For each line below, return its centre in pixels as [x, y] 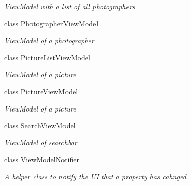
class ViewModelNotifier [42, 159]
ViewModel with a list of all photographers [70, 6]
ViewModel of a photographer [49, 40]
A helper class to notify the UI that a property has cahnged [95, 176]
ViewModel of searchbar [41, 142]
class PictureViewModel [41, 91]
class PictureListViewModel [47, 57]
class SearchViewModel [40, 125]
